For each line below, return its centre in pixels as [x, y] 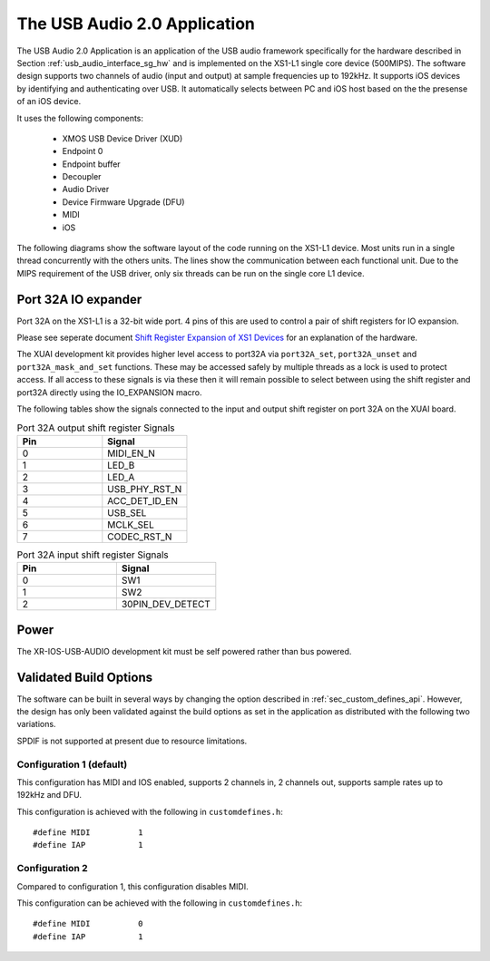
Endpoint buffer [92, 164]
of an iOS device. [49, 102]
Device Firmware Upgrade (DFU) [123, 202]
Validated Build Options [85, 677]
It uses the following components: [80, 118]
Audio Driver [86, 189]
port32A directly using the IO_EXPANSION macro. [110, 392]
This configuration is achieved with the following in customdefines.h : [150, 811]
